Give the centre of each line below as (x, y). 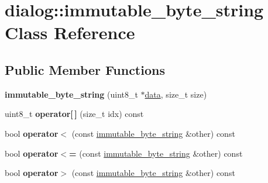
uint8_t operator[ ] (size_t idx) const (74, 114)
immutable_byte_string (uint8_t (71, 94)
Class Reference (70, 32)
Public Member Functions (85, 69)
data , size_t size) (176, 94)
